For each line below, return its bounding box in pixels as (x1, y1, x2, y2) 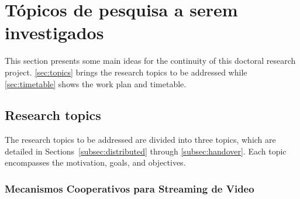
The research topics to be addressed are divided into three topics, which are (5, 133, 276, 146)
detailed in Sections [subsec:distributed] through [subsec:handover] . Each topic (5, 145, 287, 157)
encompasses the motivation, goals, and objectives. (5, 156, 186, 169)
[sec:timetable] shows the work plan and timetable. (5, 77, 187, 90)
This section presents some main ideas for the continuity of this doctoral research (5, 54, 296, 67)
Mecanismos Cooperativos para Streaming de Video (5, 181, 254, 195)
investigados (5, 20, 104, 44)
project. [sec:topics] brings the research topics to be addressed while (5, 66, 247, 78)
